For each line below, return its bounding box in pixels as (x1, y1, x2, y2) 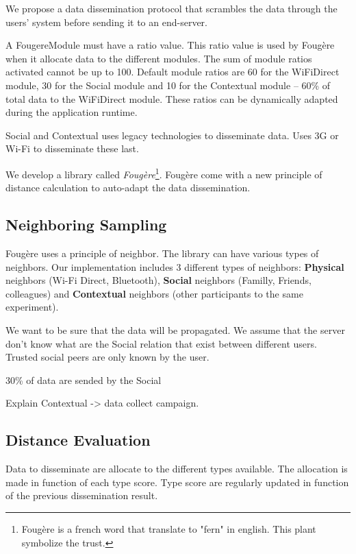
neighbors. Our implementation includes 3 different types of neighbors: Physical (5, 259, 344, 274)
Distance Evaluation (5, 429, 151, 450)
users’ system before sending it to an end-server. (5, 14, 207, 29)
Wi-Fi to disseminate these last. (5, 141, 139, 156)
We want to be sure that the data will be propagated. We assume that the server (5, 322, 345, 337)
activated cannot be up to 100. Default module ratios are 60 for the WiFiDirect (5, 64, 340, 79)
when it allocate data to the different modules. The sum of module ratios (5, 51, 312, 65)
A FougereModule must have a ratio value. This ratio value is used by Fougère (5, 38, 335, 52)
